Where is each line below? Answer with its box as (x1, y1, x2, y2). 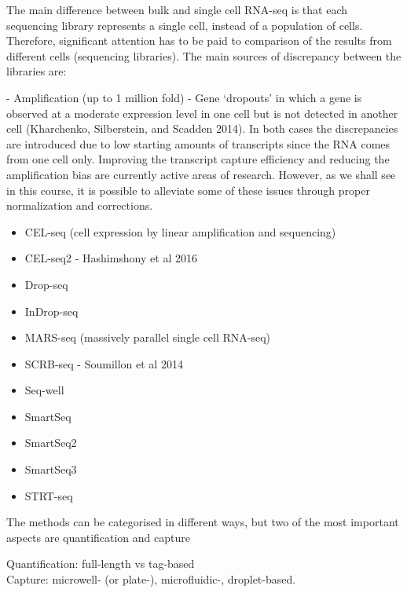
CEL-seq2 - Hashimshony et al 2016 (24, 250, 197, 266)
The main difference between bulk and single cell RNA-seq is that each (6, 2, 348, 17)
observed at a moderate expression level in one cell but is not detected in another (6, 104, 398, 121)
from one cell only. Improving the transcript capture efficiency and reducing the (6, 151, 390, 167)
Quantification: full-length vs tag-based (6, 555, 195, 572)
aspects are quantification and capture (6, 529, 190, 545)
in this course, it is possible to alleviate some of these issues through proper (6, 181, 370, 198)
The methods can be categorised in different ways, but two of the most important (6, 514, 399, 530)
